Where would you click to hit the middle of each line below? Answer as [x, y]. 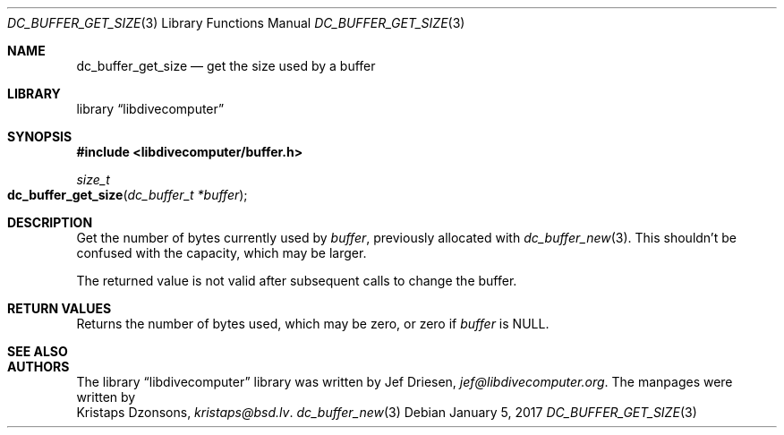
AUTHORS [38, 367]
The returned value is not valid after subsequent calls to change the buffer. [297, 281]
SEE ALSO [38, 351]
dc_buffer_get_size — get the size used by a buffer [226, 66]
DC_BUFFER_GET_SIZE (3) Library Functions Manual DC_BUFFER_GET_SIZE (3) [236, 23]
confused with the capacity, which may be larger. [222, 253]
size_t [93, 179]
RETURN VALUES [60, 308]
